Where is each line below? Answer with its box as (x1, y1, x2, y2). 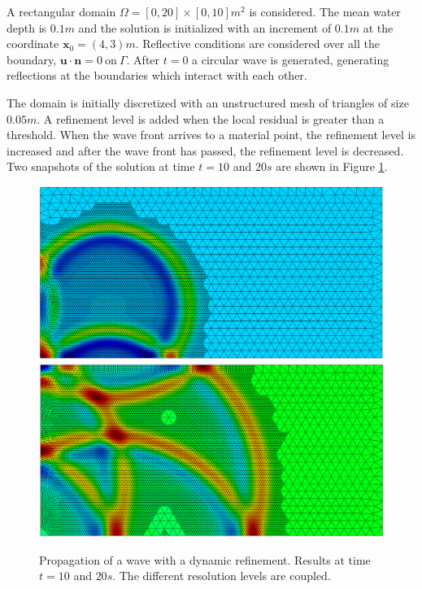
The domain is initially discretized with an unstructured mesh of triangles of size (7, 94, 409, 111)
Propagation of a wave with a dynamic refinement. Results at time (39, 551, 371, 568)
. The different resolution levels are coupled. (112, 567, 331, 584)
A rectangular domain (7, 3, 116, 20)
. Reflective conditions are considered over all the (135, 35, 381, 52)
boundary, (7, 50, 57, 68)
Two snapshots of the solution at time (7, 158, 195, 175)
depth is (7, 19, 47, 36)
